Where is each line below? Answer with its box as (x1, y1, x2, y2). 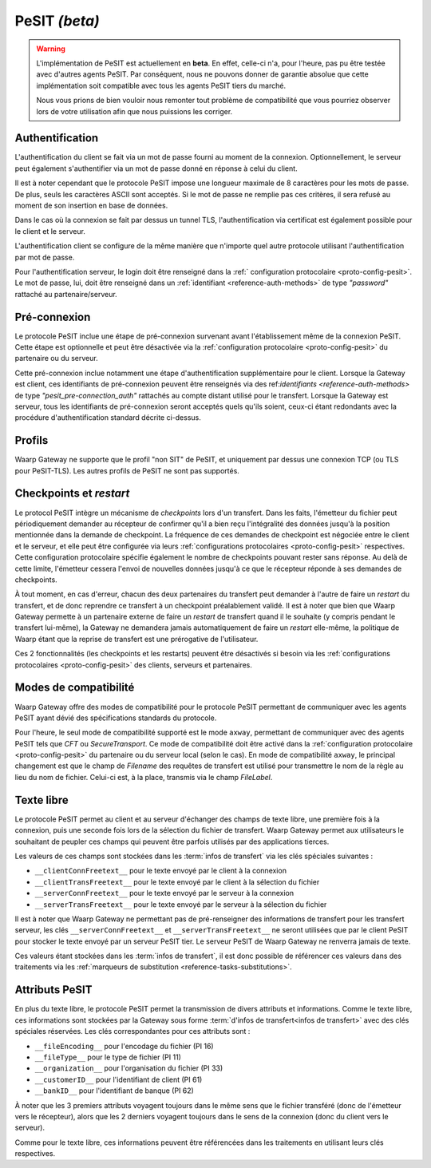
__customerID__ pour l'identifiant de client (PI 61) (34, 1075, 203, 1084)
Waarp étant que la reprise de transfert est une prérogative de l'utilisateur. (14, 634, 259, 643)
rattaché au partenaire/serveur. (14, 289, 117, 299)
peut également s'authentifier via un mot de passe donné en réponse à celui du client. (14, 164, 299, 173)
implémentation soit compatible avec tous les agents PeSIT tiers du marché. (36, 81, 287, 90)
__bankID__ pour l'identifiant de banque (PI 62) (34, 1086, 195, 1095)
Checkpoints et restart (14, 487, 130, 501)
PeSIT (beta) (14, 12, 100, 30)
